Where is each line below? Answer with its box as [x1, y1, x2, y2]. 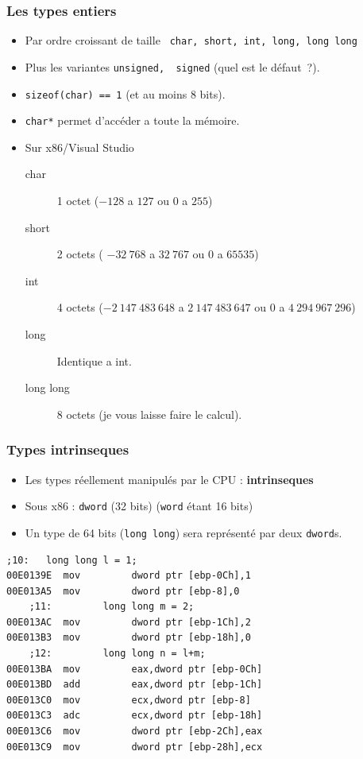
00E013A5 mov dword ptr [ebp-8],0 [6, 585, 240, 597]
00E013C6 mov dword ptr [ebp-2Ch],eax [6, 726, 263, 738]
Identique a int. [56, 352, 132, 369]
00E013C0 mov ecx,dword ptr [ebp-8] [6, 694, 251, 706]
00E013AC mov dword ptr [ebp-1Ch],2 [6, 616, 251, 628]
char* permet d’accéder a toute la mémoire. [25, 112, 240, 129]
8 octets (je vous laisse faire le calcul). [56, 405, 242, 422]
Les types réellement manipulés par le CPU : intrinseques [25, 471, 314, 487]
